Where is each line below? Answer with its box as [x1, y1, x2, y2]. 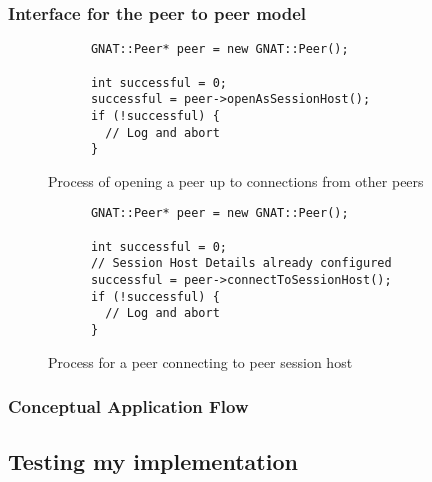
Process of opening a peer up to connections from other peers [48, 170, 424, 191]
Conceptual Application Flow [8, 394, 249, 419]
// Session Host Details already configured [90, 256, 392, 271]
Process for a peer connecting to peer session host [48, 351, 353, 372]
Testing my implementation [8, 446, 298, 477]
